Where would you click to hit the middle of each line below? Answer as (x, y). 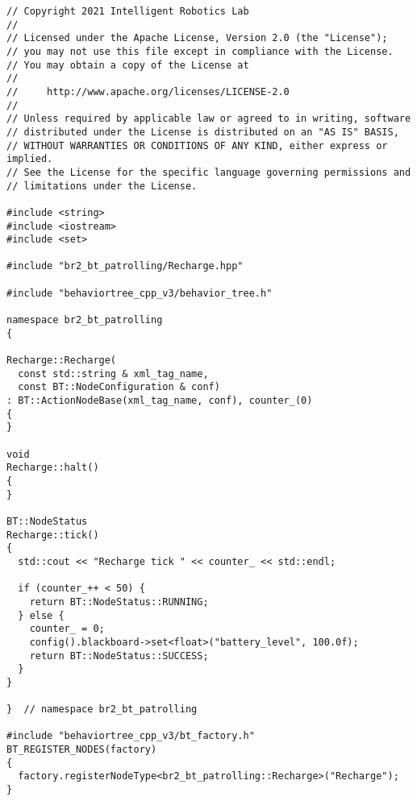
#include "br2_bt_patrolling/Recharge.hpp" (125, 266)
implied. (30, 159)
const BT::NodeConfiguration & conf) (119, 387)
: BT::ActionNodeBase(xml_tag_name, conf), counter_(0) (160, 401)
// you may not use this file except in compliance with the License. (200, 51)
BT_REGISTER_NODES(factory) (82, 750)
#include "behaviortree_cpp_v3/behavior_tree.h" (140, 293)
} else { (41, 615)
